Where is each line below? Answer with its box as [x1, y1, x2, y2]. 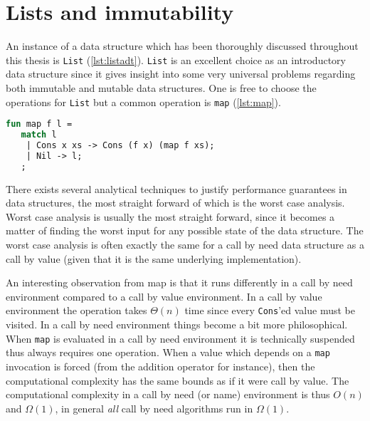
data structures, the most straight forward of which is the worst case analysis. [6, 195, 345, 210]
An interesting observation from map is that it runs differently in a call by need [6, 275, 353, 290]
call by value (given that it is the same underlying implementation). [6, 251, 302, 266]
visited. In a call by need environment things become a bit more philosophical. [6, 317, 348, 331]
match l [21, 130, 57, 140]
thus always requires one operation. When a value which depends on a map [6, 345, 330, 360]
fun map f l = [6, 119, 73, 130]
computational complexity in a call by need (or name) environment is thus [6, 387, 330, 402]
